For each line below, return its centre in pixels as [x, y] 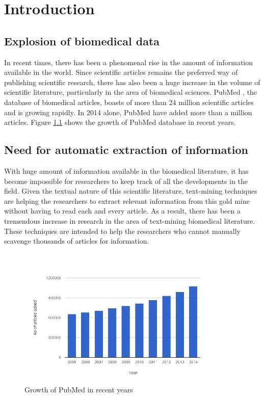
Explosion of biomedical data [82, 41]
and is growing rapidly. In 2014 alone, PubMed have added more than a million [128, 112]
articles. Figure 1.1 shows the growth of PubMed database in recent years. [120, 122]
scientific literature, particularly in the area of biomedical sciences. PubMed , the [131, 92]
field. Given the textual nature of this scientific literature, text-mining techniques [131, 191]
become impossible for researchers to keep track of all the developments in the [126, 181]
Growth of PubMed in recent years [79, 389]
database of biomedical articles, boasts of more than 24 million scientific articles [129, 102]
